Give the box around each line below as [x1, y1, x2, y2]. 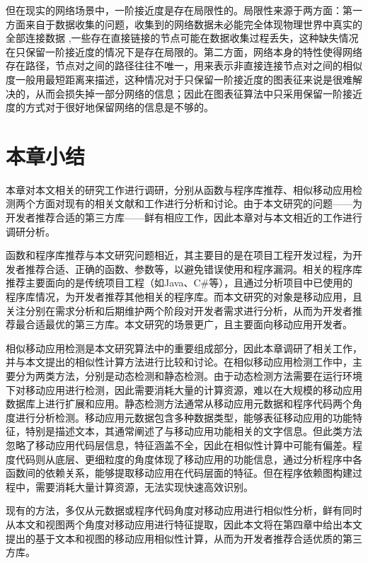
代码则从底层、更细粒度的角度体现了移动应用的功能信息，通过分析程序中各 [15, 451, 362, 466]
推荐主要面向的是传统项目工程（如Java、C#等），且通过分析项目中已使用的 [6, 275, 353, 290]
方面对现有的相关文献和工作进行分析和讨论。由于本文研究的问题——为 [35, 196, 362, 211]
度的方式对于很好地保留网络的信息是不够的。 [6, 100, 214, 115]
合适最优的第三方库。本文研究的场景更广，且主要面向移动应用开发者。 [25, 317, 352, 332]
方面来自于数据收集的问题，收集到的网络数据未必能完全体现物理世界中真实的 [6, 16, 362, 31]
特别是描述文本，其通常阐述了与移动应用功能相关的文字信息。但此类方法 [25, 424, 362, 439]
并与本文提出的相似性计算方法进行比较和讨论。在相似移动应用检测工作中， [6, 354, 352, 369]
